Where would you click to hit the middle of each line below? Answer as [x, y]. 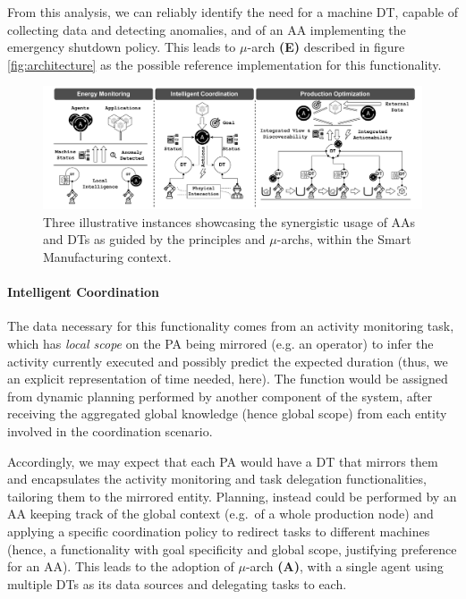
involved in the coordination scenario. [110, 430]
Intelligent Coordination [83, 292]
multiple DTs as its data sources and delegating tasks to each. [177, 583]
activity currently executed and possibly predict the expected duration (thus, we [228, 361]
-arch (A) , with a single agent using [344, 566]
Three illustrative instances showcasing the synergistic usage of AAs [229, 221]
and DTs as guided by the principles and [154, 239]
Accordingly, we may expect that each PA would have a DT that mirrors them [223, 461]
